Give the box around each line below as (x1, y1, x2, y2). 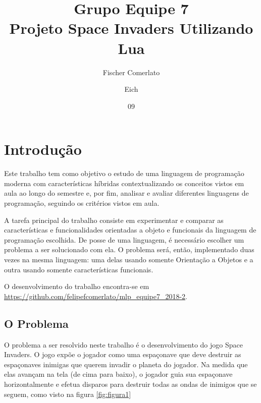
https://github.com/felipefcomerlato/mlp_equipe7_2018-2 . (4, 291, 188, 301)
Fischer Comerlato (102, 67, 160, 77)
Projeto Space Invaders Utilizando (9, 18, 253, 38)
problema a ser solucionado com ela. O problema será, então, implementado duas (4, 244, 254, 255)
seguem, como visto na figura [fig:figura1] (4, 388, 131, 399)
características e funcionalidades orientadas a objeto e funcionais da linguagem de (4, 224, 256, 235)
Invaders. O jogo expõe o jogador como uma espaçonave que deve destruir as (4, 349, 241, 360)
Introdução (4, 139, 82, 159)
